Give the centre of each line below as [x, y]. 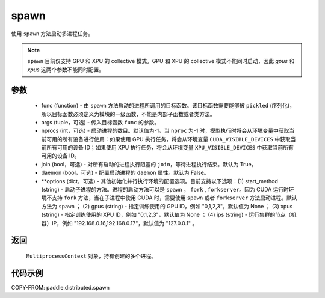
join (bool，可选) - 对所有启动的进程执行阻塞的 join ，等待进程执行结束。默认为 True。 [149, 164]
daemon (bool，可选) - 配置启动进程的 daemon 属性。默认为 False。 [125, 173]
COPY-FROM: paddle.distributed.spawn [60, 287]
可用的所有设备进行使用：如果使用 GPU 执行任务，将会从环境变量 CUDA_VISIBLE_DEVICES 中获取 [169, 139]
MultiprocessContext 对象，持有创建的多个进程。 [91, 256]
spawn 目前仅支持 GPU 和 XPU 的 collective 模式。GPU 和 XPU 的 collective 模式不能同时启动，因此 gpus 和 [161, 61]
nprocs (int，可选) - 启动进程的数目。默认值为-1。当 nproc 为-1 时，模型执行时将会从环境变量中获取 [165, 131]
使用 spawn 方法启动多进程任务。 [52, 34]
